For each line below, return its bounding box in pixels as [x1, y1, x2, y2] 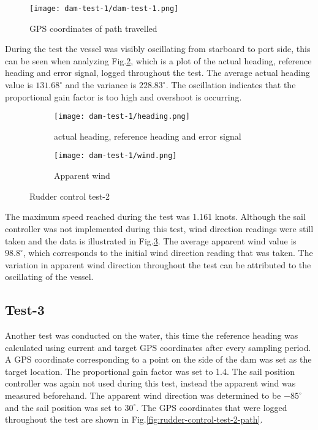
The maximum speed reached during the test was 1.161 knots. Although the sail [5, 210, 306, 223]
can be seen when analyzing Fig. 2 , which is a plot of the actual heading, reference [5, 54, 312, 67]
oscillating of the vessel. [5, 270, 94, 283]
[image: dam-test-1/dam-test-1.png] [29, 4, 179, 13]
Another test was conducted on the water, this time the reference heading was [5, 329, 298, 342]
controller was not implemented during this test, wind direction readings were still [5, 222, 314, 235]
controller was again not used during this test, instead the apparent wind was [5, 377, 296, 390]
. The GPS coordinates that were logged [136, 401, 287, 413]
